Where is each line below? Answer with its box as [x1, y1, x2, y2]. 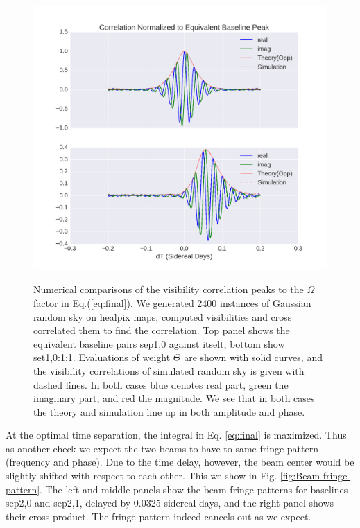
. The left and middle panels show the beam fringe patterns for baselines [40, 482, 348, 496]
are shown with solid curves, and [184, 350, 323, 364]
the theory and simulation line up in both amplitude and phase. [33, 404, 305, 419]
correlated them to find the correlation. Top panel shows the [33, 323, 290, 337]
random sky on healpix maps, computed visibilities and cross [33, 309, 292, 324]
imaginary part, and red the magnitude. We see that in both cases [33, 391, 315, 405]
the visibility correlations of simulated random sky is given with [33, 363, 305, 378]
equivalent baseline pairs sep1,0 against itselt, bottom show [33, 336, 285, 351]
